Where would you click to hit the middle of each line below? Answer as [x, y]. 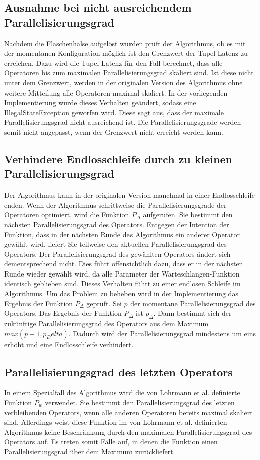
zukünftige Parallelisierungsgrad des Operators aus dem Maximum [106, 324]
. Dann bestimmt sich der [192, 313]
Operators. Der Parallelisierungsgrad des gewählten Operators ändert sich [117, 254]
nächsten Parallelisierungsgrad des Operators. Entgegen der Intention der [117, 224]
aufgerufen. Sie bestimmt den [188, 214]
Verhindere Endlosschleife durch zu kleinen [118, 159]
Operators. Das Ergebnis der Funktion [63, 313]
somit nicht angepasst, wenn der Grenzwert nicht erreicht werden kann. [114, 131]
